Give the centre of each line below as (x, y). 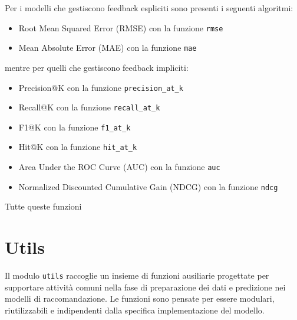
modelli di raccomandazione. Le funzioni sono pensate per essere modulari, (140, 298)
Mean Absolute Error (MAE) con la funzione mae (108, 48)
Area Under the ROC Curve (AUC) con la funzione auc (119, 167)
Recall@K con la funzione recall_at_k (89, 107)
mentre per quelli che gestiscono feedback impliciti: (97, 67)
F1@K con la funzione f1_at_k (75, 127)
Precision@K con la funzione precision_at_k (101, 87)
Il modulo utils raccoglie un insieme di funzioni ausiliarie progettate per (137, 275)
